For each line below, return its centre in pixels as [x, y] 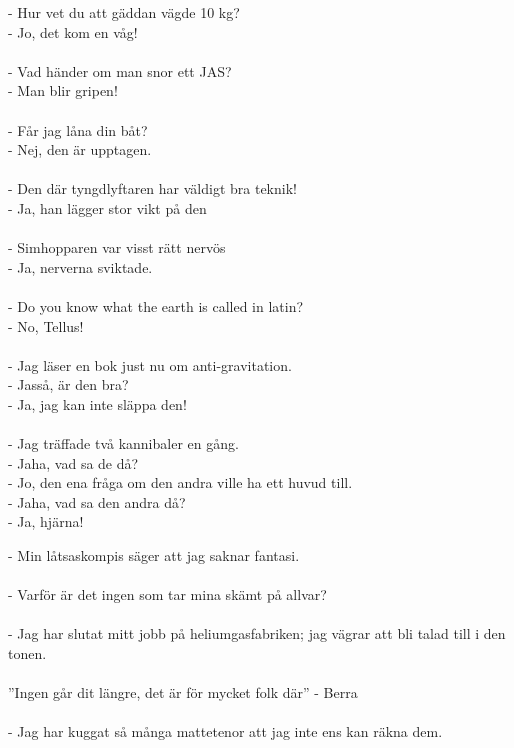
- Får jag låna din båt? [78, 129]
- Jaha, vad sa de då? [73, 462]
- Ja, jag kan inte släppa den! [97, 403]
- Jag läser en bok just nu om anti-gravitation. [150, 364]
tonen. [27, 653]
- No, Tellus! [46, 325]
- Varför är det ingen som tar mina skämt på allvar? [167, 594]
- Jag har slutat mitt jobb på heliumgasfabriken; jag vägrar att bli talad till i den [257, 633]
